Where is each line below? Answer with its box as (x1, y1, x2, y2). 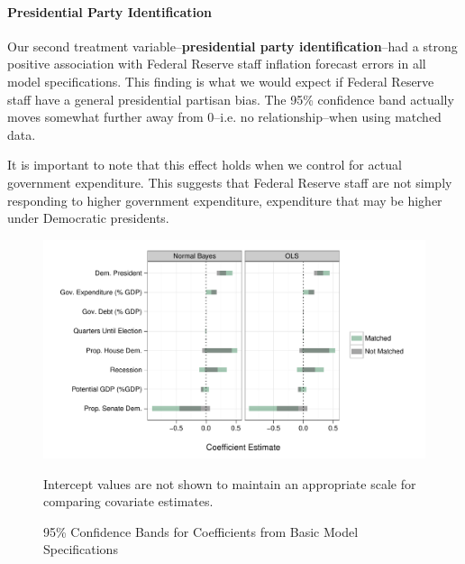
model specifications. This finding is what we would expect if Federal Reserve (7, 71, 434, 90)
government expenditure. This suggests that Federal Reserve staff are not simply (7, 172, 452, 191)
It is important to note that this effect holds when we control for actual (7, 155, 402, 174)
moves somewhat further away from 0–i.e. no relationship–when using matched (7, 107, 442, 126)
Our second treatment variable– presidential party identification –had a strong (7, 36, 458, 55)
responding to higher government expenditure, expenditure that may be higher (7, 190, 442, 209)
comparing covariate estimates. (43, 492, 214, 511)
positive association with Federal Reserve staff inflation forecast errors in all (7, 54, 426, 73)
